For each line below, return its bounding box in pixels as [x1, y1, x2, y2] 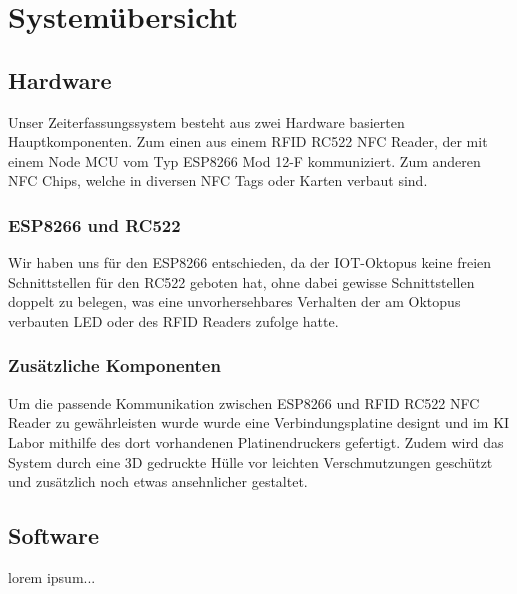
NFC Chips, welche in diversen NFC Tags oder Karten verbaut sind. [8, 170, 428, 191]
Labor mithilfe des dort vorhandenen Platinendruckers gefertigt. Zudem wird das [8, 431, 504, 452]
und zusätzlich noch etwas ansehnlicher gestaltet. [8, 471, 308, 492]
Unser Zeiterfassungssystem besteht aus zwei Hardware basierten [8, 111, 405, 132]
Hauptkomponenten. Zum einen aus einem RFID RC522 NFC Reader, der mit [8, 131, 488, 152]
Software [8, 520, 100, 551]
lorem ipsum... [8, 566, 96, 587]
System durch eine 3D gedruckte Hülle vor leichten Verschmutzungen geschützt [8, 451, 493, 472]
